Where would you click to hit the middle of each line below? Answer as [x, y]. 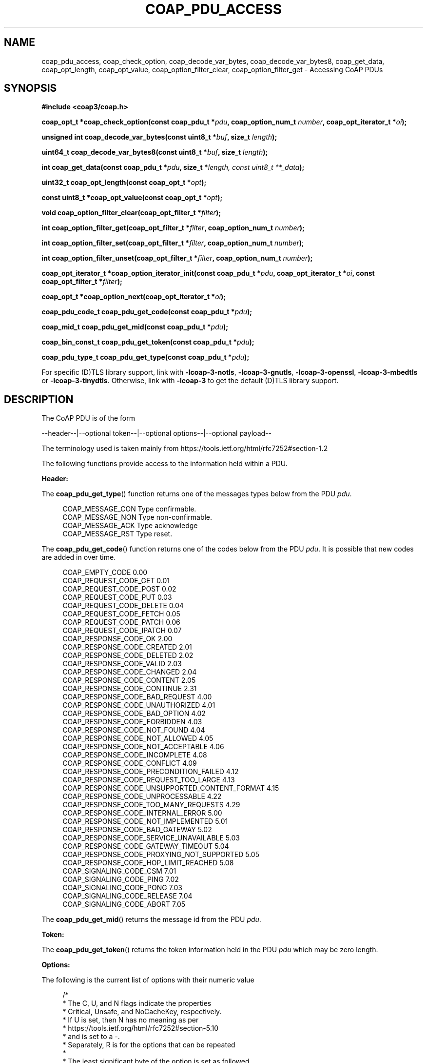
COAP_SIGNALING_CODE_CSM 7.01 [119, 871]
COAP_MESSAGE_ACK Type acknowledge [130, 526]
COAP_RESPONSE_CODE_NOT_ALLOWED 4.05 [138, 738]
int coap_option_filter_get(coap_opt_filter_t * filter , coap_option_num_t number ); [173, 228]
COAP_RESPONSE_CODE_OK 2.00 [117, 639]
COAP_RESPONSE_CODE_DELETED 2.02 [128, 655]
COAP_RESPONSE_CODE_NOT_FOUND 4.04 [134, 730]
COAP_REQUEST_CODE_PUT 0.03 [117, 597]
